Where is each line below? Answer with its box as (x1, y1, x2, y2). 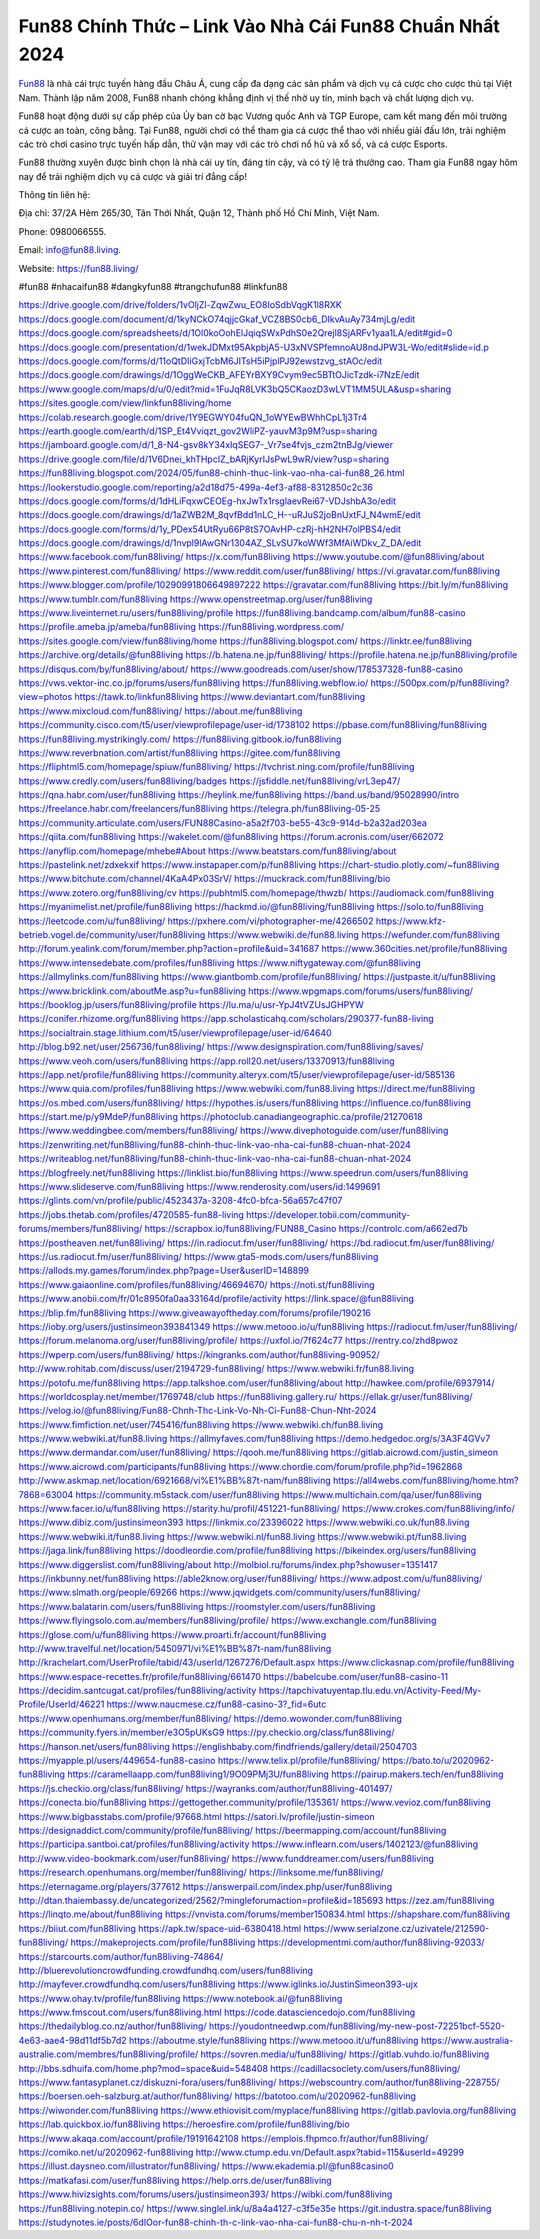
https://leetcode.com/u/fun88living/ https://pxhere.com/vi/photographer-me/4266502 (18, 915, 374, 927)
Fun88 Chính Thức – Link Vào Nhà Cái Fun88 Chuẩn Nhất (18, 15, 500, 37)
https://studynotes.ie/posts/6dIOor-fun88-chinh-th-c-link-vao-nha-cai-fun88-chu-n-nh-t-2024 (18, 2216, 414, 2228)
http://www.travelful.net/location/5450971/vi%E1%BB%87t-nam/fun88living (18, 1642, 332, 1654)
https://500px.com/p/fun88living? (370, 676, 510, 689)
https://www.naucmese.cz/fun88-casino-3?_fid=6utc (106, 1698, 327, 1710)
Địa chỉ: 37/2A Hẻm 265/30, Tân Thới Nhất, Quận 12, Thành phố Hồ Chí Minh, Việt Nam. (18, 207, 380, 219)
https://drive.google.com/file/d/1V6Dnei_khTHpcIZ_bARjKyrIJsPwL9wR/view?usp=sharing (18, 453, 390, 465)
